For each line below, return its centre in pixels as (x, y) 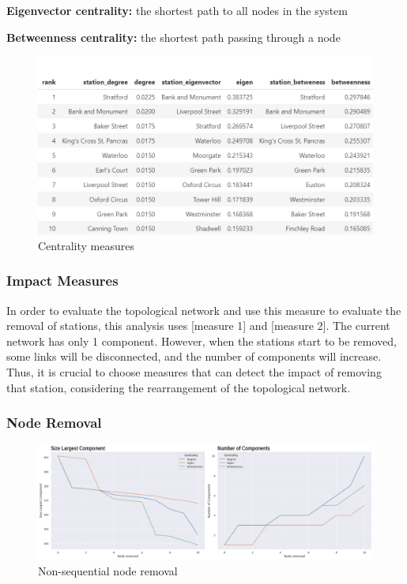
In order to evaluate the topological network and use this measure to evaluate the (204, 310)
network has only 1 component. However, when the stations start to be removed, (202, 341)
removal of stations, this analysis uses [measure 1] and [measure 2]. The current (198, 326)
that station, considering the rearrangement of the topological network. (179, 387)
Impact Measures (62, 281)
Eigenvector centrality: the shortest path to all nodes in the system (177, 10)
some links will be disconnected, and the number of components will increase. (194, 356)
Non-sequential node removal (108, 570)
